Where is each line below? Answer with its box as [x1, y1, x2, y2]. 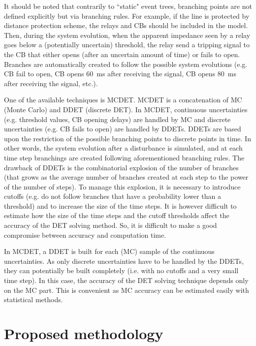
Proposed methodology [4, 323, 163, 343]
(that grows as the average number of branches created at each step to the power [4, 172, 249, 182]
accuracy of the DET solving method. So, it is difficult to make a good [4, 220, 217, 230]
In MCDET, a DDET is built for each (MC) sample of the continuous [4, 246, 215, 256]
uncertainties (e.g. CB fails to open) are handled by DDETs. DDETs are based [4, 124, 241, 134]
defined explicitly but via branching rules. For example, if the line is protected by [4, 10, 250, 21]
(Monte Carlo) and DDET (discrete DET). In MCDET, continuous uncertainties [4, 104, 248, 114]
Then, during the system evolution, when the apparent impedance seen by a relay [4, 30, 251, 40]
